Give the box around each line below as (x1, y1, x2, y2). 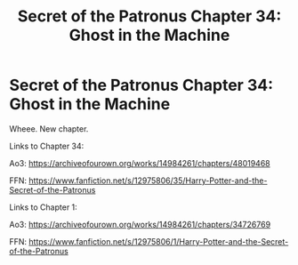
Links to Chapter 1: (9, 202, 77, 213)
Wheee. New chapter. (9, 123, 89, 134)
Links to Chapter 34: (9, 141, 85, 151)
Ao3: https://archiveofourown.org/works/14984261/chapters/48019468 (9, 157, 270, 168)
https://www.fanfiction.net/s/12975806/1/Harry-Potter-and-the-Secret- (28, 236, 289, 246)
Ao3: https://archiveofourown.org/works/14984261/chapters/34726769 (9, 219, 271, 229)
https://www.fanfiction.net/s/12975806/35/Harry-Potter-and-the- (28, 175, 268, 186)
